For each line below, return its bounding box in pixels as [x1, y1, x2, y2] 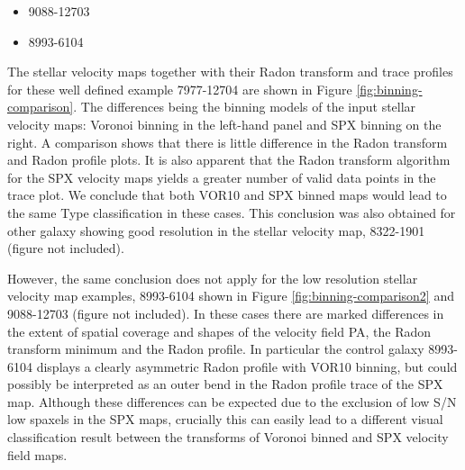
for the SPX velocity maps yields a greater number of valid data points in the [7, 167, 436, 186]
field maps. [7, 445, 68, 464]
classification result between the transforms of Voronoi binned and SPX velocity [7, 428, 449, 447]
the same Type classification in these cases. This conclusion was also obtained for [7, 203, 456, 221]
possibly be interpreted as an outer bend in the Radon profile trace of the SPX [7, 375, 443, 393]
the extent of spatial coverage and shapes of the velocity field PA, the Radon [7, 321, 432, 340]
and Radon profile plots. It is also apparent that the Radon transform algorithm [7, 150, 451, 169]
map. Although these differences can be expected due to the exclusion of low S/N [7, 392, 457, 411]
